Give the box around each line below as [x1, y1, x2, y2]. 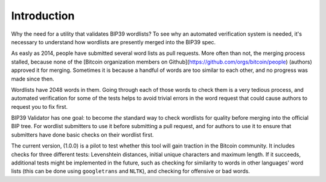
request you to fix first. [11, 103, 68, 110]
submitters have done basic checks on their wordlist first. [11, 131, 154, 138]
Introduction [11, 9, 75, 22]
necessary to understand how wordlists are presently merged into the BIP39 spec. [11, 38, 216, 45]
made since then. [11, 75, 54, 82]
